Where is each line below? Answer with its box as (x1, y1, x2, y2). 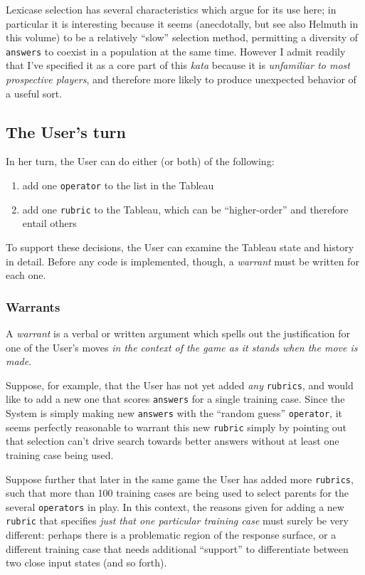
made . (6, 354, 32, 369)
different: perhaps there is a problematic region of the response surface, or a (6, 527, 337, 542)
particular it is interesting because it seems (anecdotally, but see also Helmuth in (6, 16, 359, 31)
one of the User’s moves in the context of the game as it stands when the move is (6, 339, 358, 354)
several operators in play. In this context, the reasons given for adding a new (6, 499, 344, 514)
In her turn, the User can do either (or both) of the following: (6, 154, 275, 169)
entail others (22, 216, 77, 231)
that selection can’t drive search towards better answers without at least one (6, 433, 339, 448)
